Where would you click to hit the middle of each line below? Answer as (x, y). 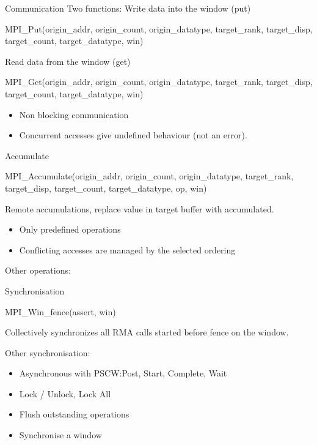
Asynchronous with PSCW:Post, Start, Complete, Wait (123, 373)
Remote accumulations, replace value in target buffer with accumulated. (140, 208)
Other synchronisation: (48, 352)
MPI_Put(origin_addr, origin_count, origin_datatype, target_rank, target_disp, (159, 28)
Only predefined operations (70, 229)
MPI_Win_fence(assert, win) (60, 311)
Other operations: (38, 270)
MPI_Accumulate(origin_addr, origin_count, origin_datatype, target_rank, (149, 176)
